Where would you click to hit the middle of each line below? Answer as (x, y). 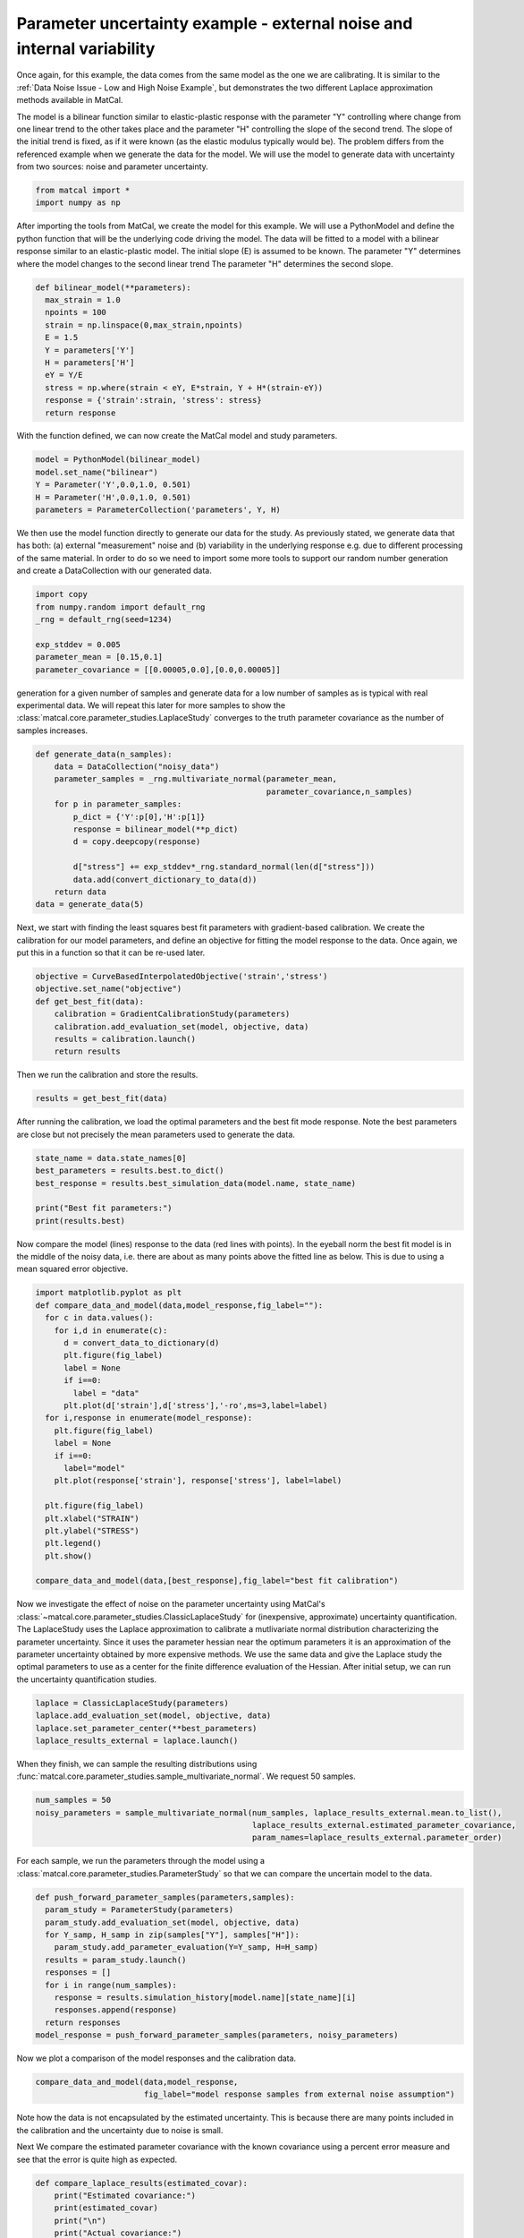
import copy (62, 594)
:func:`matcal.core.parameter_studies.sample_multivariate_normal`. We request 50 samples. (186, 1776)
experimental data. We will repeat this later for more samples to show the (151, 705)
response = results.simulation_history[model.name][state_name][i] (205, 1997)
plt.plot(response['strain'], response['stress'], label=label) (198, 1481)
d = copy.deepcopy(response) (137, 842)
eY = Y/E (64, 375)
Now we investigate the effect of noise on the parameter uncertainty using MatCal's (171, 1604)
